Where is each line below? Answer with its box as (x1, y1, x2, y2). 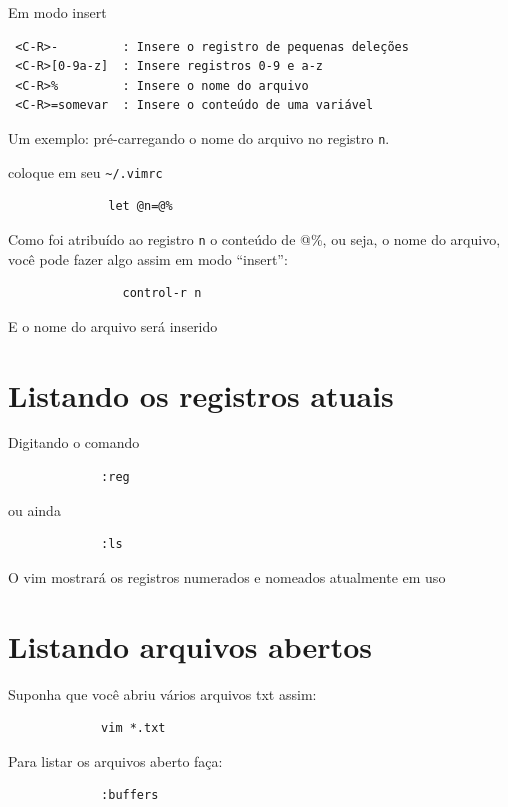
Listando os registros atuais (8, 374, 394, 415)
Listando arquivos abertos (8, 625, 372, 666)
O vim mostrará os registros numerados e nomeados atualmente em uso (8, 566, 446, 587)
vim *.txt (101, 721, 166, 736)
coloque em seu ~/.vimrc (8, 161, 163, 182)
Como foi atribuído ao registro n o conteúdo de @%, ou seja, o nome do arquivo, (8, 228, 501, 249)
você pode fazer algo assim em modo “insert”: (8, 248, 288, 269)
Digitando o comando (8, 432, 140, 453)
